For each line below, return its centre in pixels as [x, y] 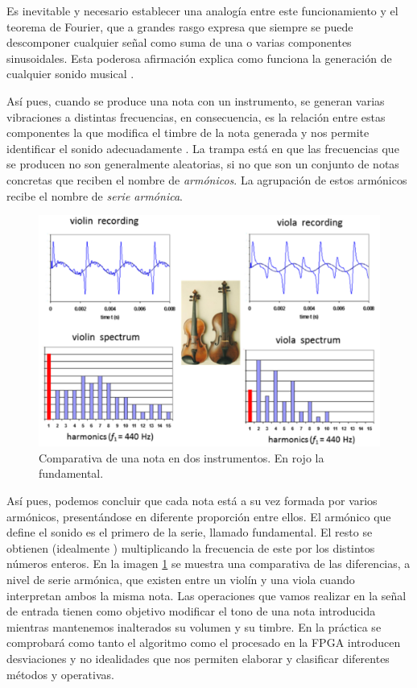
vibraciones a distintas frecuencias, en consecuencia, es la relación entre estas [196, 116]
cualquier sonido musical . [70, 74]
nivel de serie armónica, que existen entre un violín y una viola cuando [181, 579]
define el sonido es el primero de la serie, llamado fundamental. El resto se [190, 532]
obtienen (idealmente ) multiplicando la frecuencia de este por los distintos [191, 547]
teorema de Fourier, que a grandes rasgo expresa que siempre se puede [180, 26]
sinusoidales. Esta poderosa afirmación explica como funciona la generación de [199, 58]
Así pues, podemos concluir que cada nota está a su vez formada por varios [192, 501]
